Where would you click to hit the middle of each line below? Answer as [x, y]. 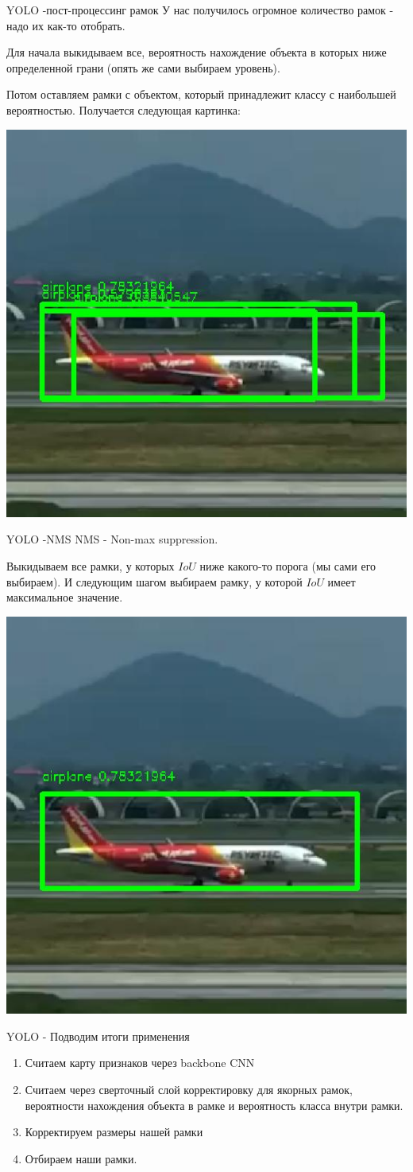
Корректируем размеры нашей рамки [114, 1132]
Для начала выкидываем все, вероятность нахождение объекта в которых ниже [197, 52]
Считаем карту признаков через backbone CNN [140, 1063]
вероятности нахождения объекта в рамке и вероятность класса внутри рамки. [214, 1105]
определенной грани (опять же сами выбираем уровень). [143, 67]
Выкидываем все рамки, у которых [91, 566]
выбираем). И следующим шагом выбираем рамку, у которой [154, 581]
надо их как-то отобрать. [66, 25]
